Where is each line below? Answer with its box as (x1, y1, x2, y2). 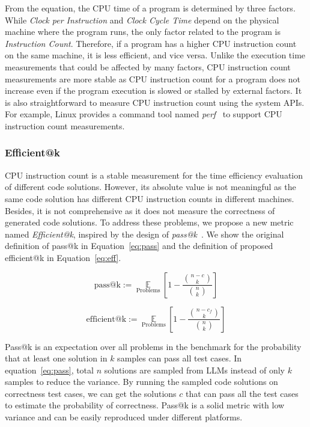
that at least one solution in (5, 352, 108, 364)
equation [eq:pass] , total (5, 363, 94, 376)
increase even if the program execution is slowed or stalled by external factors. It (5, 84, 302, 97)
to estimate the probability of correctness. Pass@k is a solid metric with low (5, 399, 285, 411)
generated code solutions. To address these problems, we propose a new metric (5, 216, 294, 229)
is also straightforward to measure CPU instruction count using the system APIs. (5, 96, 305, 108)
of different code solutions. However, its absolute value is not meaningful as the (5, 180, 296, 193)
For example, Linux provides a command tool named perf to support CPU (5, 108, 282, 120)
